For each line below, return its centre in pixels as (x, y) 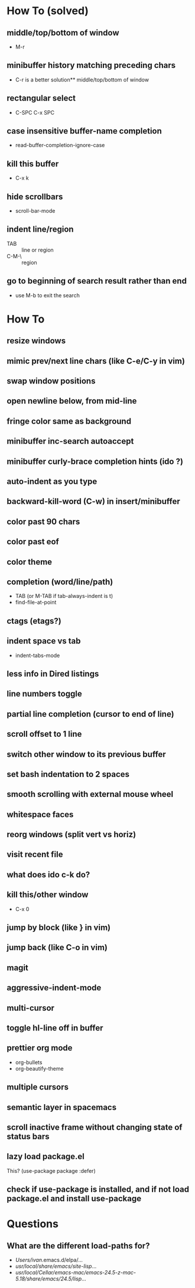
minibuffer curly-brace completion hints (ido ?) (95, 461)
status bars (28, 1136)
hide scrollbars (35, 196)
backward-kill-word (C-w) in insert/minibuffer (94, 501)
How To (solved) (48, 11)
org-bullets (29, 1062)
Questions (32, 1224)
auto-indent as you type (52, 482)
